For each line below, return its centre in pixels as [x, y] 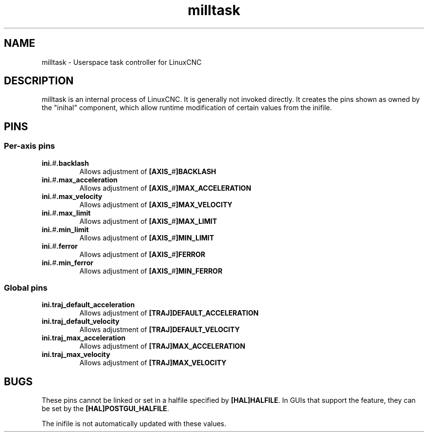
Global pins [26, 288]
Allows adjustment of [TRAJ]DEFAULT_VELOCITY [160, 330]
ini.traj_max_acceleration [84, 338]
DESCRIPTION [39, 81]
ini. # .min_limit [65, 229]
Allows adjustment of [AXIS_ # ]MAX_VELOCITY [156, 204]
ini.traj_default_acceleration [88, 305]
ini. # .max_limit [66, 213]
